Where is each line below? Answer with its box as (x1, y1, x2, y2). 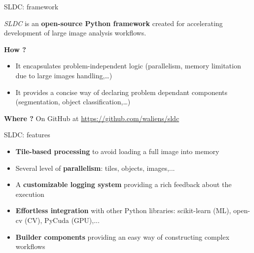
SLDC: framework (4, 1, 59, 11)
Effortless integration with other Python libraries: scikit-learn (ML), (15, 205, 231, 216)
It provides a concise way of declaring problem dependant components (15, 87, 228, 97)
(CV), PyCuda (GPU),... (25, 215, 100, 225)
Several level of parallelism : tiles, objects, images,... (15, 162, 175, 173)
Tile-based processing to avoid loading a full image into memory (15, 146, 219, 156)
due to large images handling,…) (15, 70, 112, 80)
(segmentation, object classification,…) (15, 96, 131, 107)
